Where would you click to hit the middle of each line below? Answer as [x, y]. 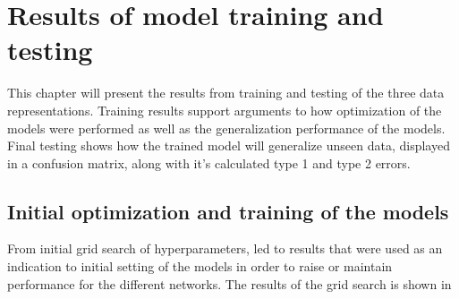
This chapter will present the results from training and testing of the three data [226, 93]
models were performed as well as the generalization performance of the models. [226, 128]
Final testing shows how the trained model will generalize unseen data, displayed [229, 145]
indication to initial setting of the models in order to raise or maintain [200, 266]
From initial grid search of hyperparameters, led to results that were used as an [225, 248]
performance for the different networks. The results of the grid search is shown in [229, 283]
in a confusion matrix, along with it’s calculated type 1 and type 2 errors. [209, 162]
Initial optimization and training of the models [228, 211]
